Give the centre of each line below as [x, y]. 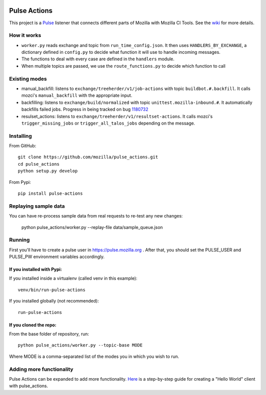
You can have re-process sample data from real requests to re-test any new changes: [96, 216]
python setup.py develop [48, 171]
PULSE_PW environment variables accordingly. [57, 257]
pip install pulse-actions [50, 194]
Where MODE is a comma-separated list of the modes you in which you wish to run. [94, 356]
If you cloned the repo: [33, 325]
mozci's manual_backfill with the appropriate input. [77, 95]
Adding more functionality [41, 369]
